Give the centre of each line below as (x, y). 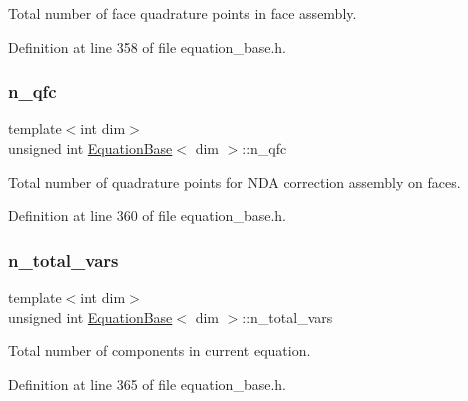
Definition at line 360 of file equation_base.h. (147, 215)
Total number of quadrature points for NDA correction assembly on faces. (234, 181)
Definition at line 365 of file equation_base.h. (147, 383)
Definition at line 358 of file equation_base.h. (147, 46)
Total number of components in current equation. (159, 350)
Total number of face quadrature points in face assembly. (182, 13)
